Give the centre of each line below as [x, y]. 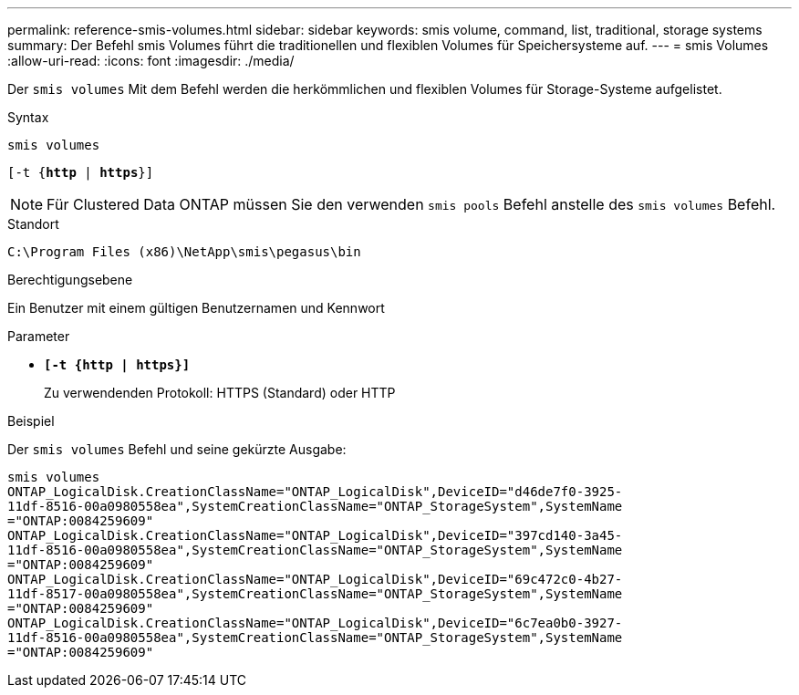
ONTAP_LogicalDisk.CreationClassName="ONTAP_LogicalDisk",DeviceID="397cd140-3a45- [315, 535]
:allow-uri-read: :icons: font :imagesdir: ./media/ [151, 61]
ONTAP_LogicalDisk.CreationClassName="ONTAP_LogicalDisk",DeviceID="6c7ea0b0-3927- [315, 623]
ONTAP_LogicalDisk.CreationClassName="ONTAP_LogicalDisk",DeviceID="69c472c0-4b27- [315, 579]
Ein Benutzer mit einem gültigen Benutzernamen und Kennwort [196, 308]
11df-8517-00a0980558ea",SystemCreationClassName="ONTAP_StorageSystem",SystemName [315, 594]
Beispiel [31, 421]
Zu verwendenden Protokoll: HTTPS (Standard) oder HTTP [220, 393]
